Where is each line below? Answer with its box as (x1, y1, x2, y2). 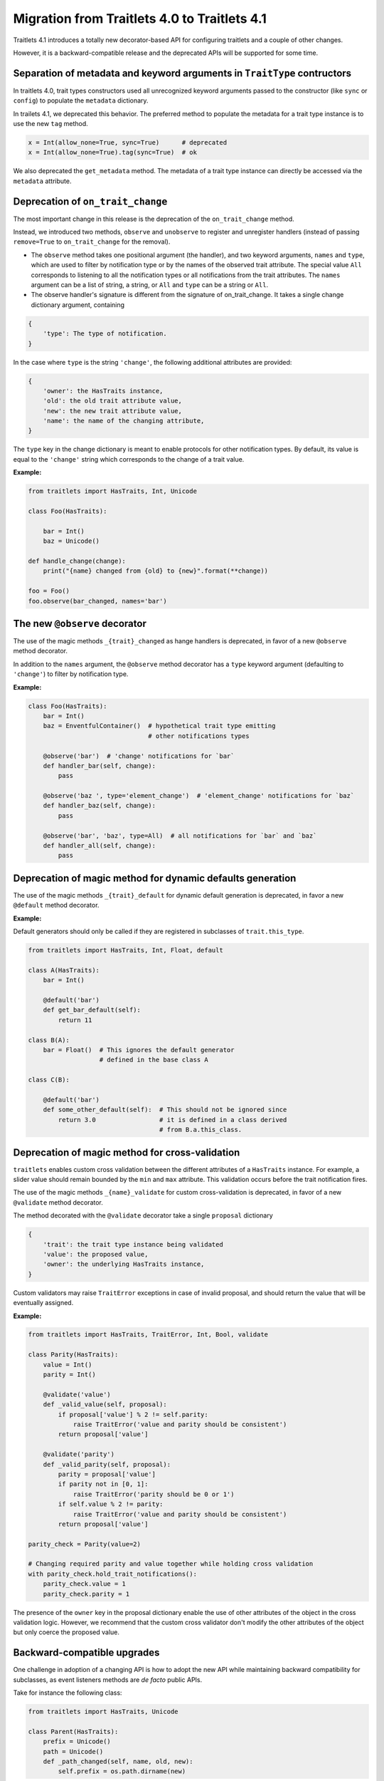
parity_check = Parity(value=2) (28, 1539, 142, 1548)
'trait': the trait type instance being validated (43, 1240, 223, 1248)
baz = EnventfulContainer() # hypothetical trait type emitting (43, 722, 276, 730)
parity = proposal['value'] (58, 1470, 156, 1478)
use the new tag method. (13, 120, 88, 128)
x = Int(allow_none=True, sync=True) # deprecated (28, 139, 228, 146)
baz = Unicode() (43, 537, 100, 545)
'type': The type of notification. (43, 330, 167, 338)
